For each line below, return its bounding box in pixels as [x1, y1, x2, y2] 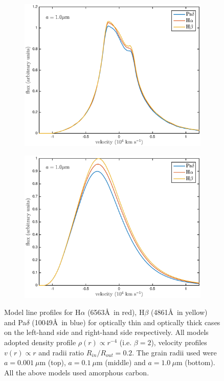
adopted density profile [4, 336, 76, 347]
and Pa [4, 316, 27, 327]
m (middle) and [97, 357, 146, 368]
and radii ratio [38, 347, 84, 357]
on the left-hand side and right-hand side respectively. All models [4, 327, 209, 337]
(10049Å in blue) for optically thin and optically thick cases [32, 316, 220, 327]
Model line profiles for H [4, 307, 81, 317]
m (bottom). [176, 357, 215, 368]
